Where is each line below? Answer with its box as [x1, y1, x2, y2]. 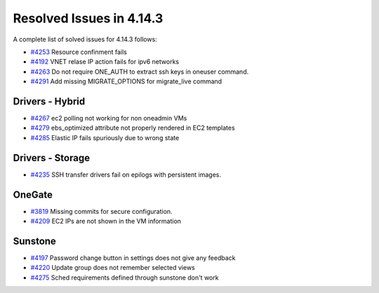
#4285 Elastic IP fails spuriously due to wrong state [30, 133, 180, 142]
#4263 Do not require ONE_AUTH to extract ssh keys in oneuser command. [30, 67, 249, 76]
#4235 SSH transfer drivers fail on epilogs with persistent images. [30, 170, 221, 179]
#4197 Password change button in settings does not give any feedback [30, 253, 236, 262]
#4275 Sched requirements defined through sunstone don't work [30, 273, 219, 282]
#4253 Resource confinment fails [30, 48, 128, 56]
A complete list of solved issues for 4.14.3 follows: [13, 35, 157, 43]
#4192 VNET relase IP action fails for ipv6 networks [30, 57, 179, 66]
